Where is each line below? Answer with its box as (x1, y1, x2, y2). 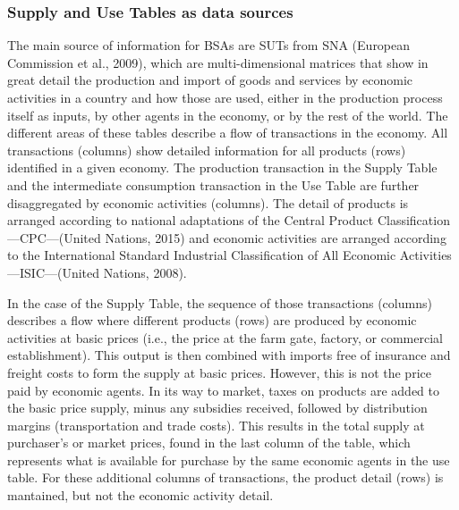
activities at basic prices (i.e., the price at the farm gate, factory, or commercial (7, 328, 443, 347)
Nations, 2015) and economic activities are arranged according (105, 228, 446, 247)
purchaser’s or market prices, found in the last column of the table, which (7, 433, 411, 452)
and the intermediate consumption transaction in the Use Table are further (7, 175, 420, 194)
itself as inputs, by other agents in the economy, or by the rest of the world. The (7, 105, 448, 124)
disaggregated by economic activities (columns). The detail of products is (7, 193, 409, 212)
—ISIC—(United (7, 263, 100, 281)
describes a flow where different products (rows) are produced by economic (7, 311, 417, 330)
